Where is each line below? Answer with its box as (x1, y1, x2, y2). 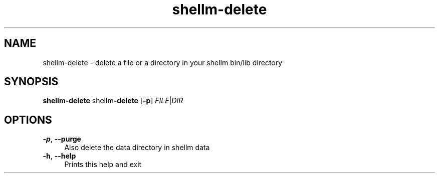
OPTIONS (4, 113, 52, 126)
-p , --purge (43, 135, 81, 144)
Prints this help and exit (64, 160, 142, 169)
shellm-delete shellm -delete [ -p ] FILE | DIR (43, 96, 183, 105)
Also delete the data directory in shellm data (64, 143, 210, 152)
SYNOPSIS (4, 75, 59, 88)
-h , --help (43, 152, 76, 161)
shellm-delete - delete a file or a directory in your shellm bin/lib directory (43, 58, 283, 67)
